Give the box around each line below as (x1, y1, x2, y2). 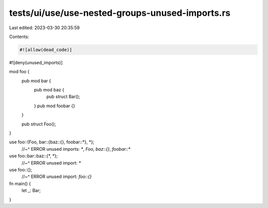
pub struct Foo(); (21, 121, 57, 127)
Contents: (9, 34, 29, 40)
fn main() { (9, 180, 31, 186)
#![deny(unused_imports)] (9, 59, 63, 65)
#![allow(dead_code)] (19, 47, 72, 52)
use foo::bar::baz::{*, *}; (9, 153, 58, 159)
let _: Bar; (21, 188, 41, 194)
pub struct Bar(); (46, 94, 80, 100)
